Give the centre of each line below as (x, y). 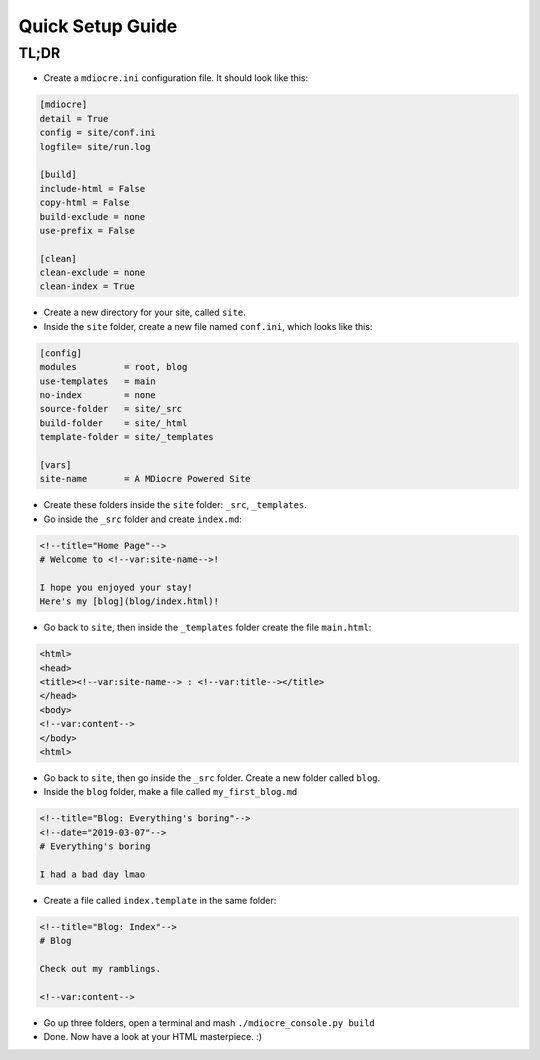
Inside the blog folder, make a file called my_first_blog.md (170, 792)
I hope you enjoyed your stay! (116, 587)
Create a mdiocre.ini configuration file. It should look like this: (176, 78)
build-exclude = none (92, 216)
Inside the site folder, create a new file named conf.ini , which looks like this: (208, 326)
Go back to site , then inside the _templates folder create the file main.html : (207, 627)
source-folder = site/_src (111, 409)
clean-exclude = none (92, 273)
